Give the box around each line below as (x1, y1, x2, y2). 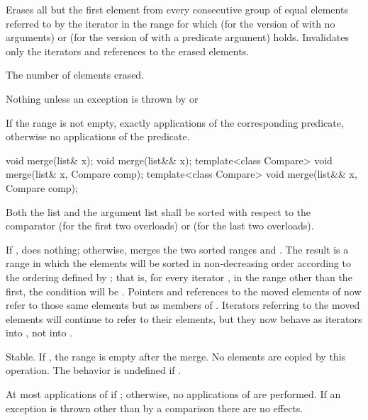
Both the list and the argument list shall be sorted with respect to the (6, 204, 311, 219)
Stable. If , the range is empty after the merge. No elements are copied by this (6, 348, 346, 363)
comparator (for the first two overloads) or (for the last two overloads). (6, 218, 314, 233)
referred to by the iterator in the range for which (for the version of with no (6, 16, 335, 30)
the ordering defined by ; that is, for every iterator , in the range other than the (6, 269, 352, 284)
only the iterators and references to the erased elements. (6, 43, 250, 58)
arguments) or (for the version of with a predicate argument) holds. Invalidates (6, 30, 349, 45)
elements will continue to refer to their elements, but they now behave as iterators (6, 311, 362, 326)
